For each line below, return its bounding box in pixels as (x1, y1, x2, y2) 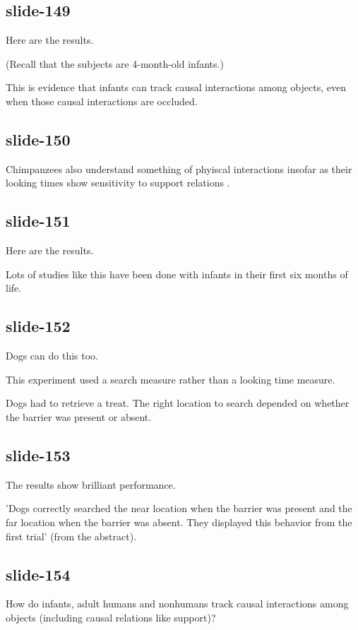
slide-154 (6, 563, 71, 585)
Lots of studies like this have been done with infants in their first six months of (6, 266, 348, 281)
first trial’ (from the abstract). (6, 528, 137, 543)
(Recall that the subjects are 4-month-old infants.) (6, 56, 224, 71)
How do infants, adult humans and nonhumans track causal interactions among (6, 596, 349, 611)
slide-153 (6, 444, 71, 465)
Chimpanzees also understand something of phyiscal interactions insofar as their (6, 161, 352, 176)
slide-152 (6, 315, 71, 337)
